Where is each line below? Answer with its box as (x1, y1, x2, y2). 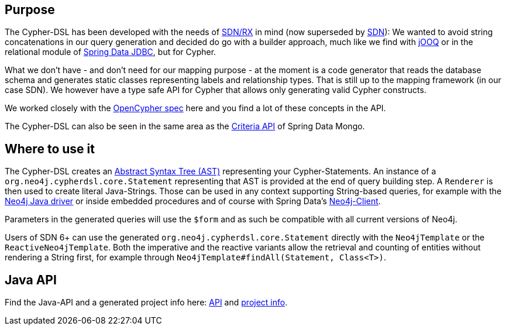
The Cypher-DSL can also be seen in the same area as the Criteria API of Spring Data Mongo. (5, 121, 365, 132)
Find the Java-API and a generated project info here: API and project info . (5, 297, 288, 308)
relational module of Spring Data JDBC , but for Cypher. (5, 47, 216, 57)
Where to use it (5, 141, 95, 156)
